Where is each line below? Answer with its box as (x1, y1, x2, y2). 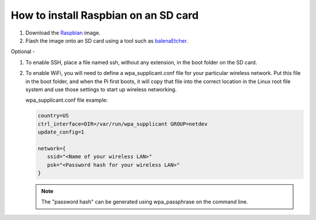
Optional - (11, 48, 35, 55)
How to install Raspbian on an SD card (11, 9, 199, 22)
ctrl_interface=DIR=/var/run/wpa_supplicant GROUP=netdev (37, 121, 208, 127)
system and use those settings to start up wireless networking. (25, 85, 177, 93)
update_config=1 (37, 129, 85, 136)
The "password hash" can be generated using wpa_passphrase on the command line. (41, 198, 248, 205)
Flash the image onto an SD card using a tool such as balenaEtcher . (25, 37, 188, 44)
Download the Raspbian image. (25, 29, 101, 36)
